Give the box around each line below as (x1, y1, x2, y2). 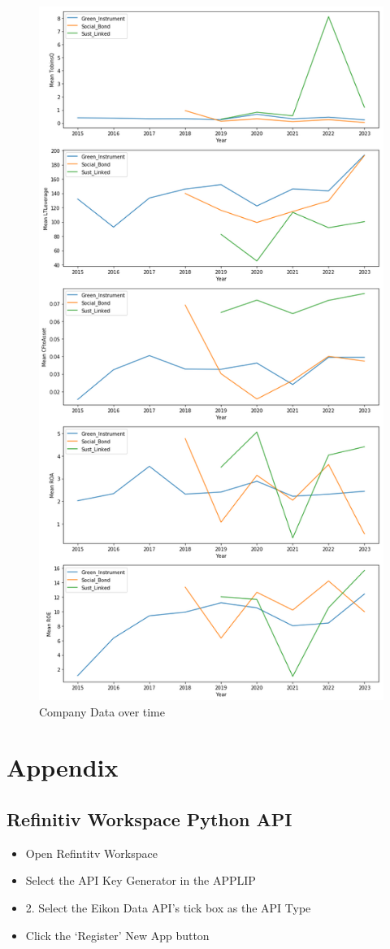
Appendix (6, 751, 119, 784)
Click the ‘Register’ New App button (25, 926, 210, 943)
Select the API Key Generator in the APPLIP (25, 872, 256, 889)
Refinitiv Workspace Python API (6, 806, 292, 831)
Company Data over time (39, 703, 165, 720)
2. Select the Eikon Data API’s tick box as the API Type (25, 899, 311, 916)
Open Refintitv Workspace (25, 844, 158, 861)
